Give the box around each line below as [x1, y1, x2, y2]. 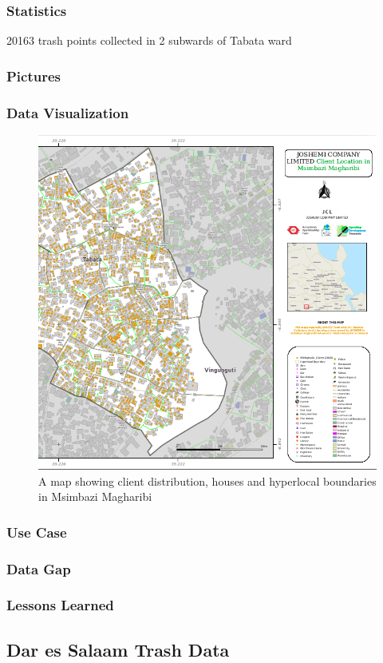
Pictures [6, 66, 61, 85]
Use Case [6, 522, 67, 542]
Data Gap [6, 558, 71, 578]
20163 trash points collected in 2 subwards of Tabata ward [6, 32, 292, 49]
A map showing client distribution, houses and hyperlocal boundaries [38, 472, 377, 489]
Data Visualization [6, 102, 129, 122]
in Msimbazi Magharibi [38, 488, 152, 505]
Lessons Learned [6, 595, 114, 615]
